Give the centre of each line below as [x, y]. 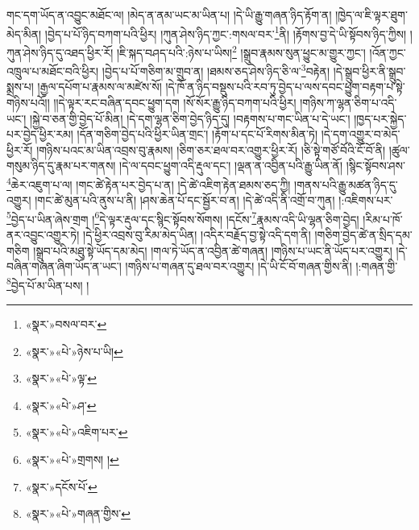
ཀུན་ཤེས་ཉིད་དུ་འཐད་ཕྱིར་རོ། [60, 52]
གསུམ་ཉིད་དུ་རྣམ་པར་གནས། [61, 166]
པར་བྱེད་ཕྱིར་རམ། [40, 134]
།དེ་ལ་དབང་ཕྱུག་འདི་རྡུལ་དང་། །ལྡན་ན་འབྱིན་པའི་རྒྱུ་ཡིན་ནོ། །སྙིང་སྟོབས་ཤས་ [262, 166]
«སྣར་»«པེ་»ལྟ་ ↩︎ [61, 378]
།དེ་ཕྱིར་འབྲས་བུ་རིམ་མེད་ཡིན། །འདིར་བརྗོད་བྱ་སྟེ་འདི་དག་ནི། [197, 234]
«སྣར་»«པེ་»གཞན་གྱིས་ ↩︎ [78, 513]
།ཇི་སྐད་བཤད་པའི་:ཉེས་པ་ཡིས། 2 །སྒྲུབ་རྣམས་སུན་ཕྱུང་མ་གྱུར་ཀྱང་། [241, 51]
